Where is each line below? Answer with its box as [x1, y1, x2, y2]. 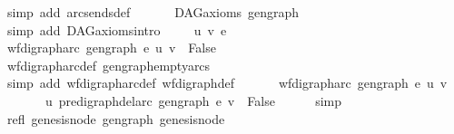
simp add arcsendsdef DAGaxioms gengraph [6, 3, 300, 21]
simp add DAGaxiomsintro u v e [6, 20, 227, 39]
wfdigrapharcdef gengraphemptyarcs [6, 55, 211, 74]
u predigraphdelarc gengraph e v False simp [44, 91, 342, 110]
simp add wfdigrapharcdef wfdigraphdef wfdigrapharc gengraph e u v [6, 73, 448, 92]
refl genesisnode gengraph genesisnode [6, 109, 225, 128]
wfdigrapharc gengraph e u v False [6, 38, 216, 57]
